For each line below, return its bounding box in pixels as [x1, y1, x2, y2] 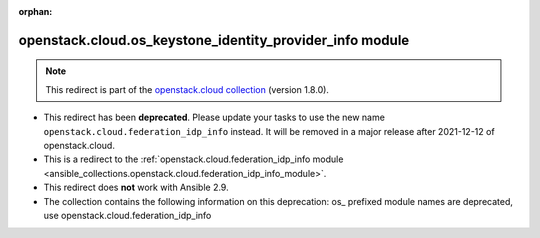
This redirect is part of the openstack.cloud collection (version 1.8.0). [45, 83, 330, 95]
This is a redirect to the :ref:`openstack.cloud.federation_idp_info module [43, 153, 344, 165]
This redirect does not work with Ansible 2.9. [43, 181, 229, 194]
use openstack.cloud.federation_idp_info [43, 209, 212, 221]
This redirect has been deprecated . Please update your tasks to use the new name [43, 111, 385, 124]
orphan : [18, 6, 53, 17]
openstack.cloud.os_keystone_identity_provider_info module [18, 31, 410, 49]
